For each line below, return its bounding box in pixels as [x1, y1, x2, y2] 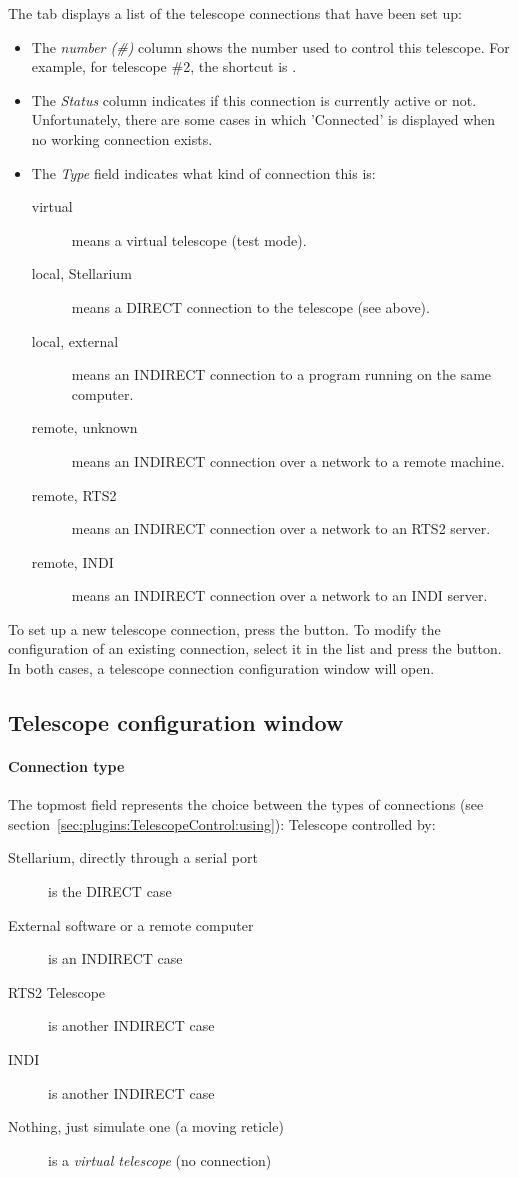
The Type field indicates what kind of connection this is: [31, 162, 376, 183]
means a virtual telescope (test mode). [71, 229, 307, 250]
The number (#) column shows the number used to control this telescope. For [31, 36, 510, 57]
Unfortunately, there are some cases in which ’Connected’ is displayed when [31, 109, 496, 130]
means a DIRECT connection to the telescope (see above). [71, 296, 430, 317]
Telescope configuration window [8, 707, 344, 738]
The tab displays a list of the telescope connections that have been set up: [8, 3, 462, 23]
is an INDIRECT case [48, 948, 183, 969]
